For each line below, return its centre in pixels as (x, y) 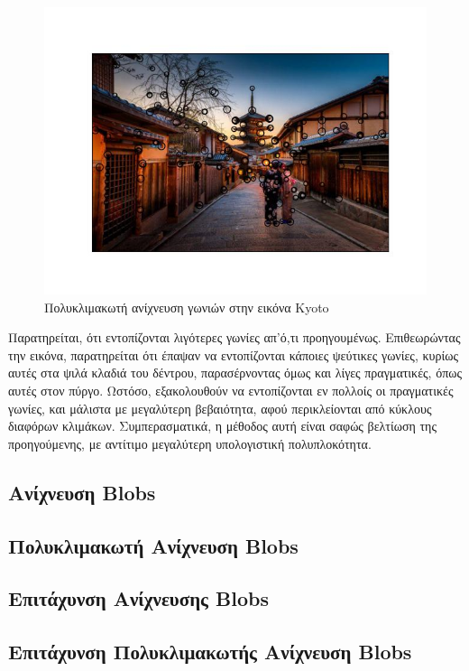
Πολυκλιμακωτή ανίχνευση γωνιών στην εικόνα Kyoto (187, 307)
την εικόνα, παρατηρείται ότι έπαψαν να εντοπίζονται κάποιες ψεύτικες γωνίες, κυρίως (233, 354)
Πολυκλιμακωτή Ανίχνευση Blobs (153, 545)
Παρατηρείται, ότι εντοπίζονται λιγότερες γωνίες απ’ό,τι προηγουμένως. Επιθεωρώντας (234, 337)
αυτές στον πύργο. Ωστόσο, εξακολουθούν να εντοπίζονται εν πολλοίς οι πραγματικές (231, 390)
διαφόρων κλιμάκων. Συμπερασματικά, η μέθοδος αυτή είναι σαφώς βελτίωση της (222, 426)
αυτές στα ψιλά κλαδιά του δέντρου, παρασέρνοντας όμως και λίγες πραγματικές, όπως (235, 373)
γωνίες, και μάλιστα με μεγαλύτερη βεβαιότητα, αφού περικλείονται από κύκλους (220, 408)
